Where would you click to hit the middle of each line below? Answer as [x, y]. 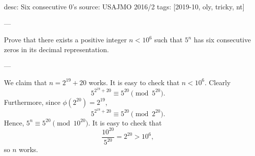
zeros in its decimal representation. [57, 49]
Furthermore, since [32, 102]
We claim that [26, 82]
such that [168, 40]
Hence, [14, 122]
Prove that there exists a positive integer [65, 40]
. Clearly [218, 82]
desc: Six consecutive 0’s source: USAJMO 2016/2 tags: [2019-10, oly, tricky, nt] [124, 6]
